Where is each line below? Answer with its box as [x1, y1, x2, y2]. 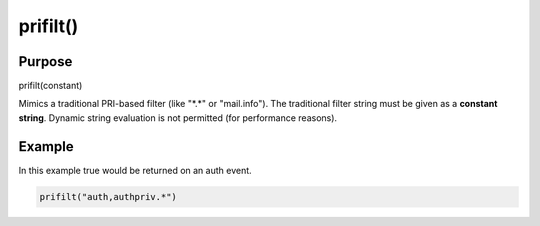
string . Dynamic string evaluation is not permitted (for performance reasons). [18, 111, 338, 124]
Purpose [18, 53, 73, 70]
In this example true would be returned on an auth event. [18, 164, 252, 176]
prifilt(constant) [18, 80, 83, 92]
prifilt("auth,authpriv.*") [39, 191, 177, 202]
